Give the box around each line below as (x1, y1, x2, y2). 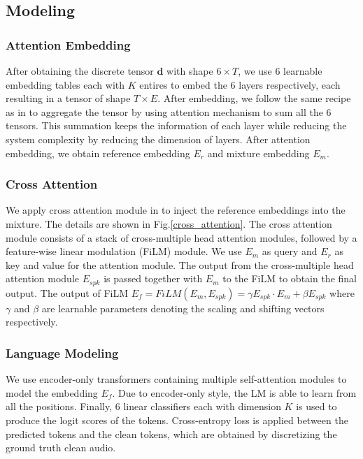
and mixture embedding (207, 145, 310, 160)
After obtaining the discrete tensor (6, 64, 154, 78)
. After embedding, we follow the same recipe (157, 91, 351, 105)
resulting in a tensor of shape (6, 91, 131, 105)
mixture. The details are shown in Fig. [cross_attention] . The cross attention (6, 216, 332, 231)
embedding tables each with (6, 77, 125, 92)
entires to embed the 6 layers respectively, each (139, 77, 341, 92)
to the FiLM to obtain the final (222, 271, 357, 286)
